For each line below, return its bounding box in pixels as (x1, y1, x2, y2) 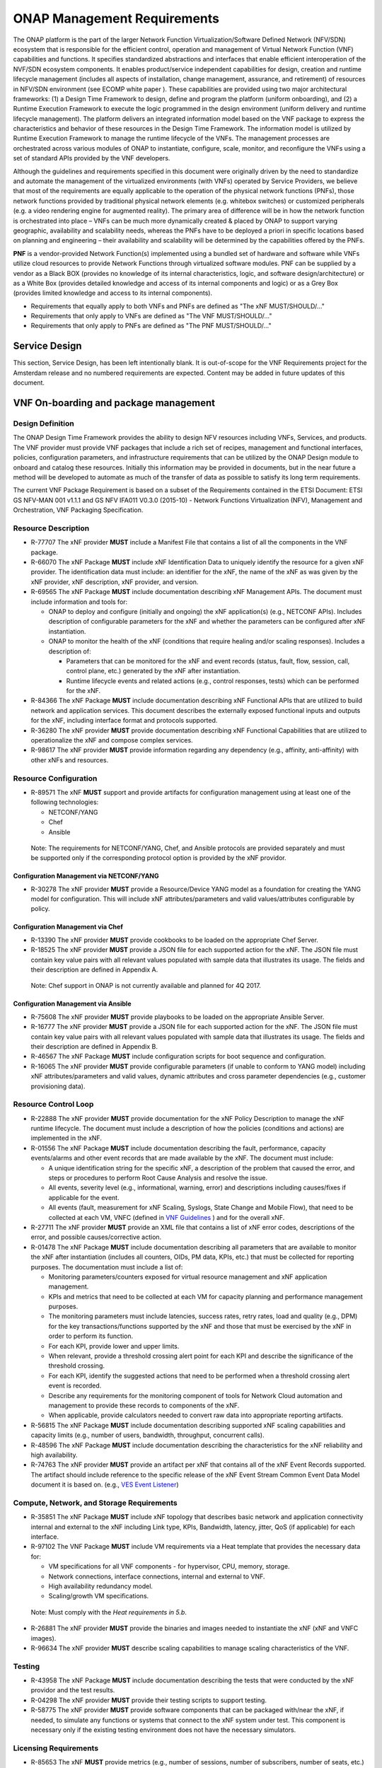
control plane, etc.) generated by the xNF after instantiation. (66, 667, 241, 675)
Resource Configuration (13, 773, 98, 783)
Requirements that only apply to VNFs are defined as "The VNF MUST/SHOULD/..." (30, 312, 272, 320)
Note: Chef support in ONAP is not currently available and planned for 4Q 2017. (30, 982, 261, 990)
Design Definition (13, 418, 74, 428)
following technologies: (30, 798, 99, 806)
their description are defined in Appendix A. (30, 965, 158, 974)
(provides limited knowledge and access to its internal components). (13, 289, 212, 297)
